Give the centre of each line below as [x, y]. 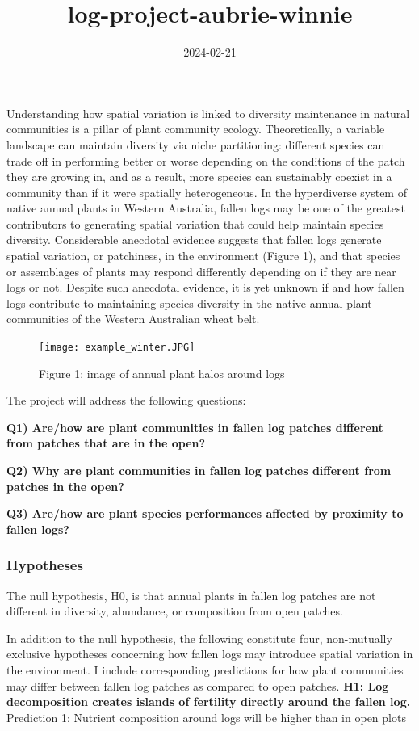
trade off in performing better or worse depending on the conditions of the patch [206, 160]
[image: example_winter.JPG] [117, 348]
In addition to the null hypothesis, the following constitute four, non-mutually [199, 638]
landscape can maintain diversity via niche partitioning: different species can [196, 144]
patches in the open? [65, 486]
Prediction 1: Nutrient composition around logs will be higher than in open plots [206, 717]
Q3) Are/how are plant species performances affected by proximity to [205, 513]
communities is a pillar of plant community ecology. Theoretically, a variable [196, 129]
